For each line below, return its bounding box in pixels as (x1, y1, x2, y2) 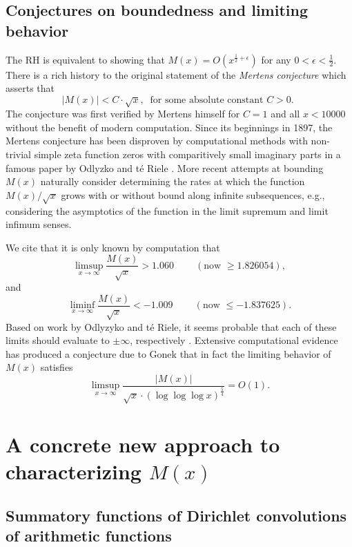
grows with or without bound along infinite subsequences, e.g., (61, 187, 325, 202)
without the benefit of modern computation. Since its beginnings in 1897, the (6, 119, 333, 134)
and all (271, 106, 300, 121)
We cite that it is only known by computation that (6, 240, 220, 254)
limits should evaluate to (6, 333, 110, 347)
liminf (70, 300, 95, 311)
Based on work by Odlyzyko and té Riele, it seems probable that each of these (6, 319, 337, 334)
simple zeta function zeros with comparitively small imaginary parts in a (34, 146, 341, 161)
